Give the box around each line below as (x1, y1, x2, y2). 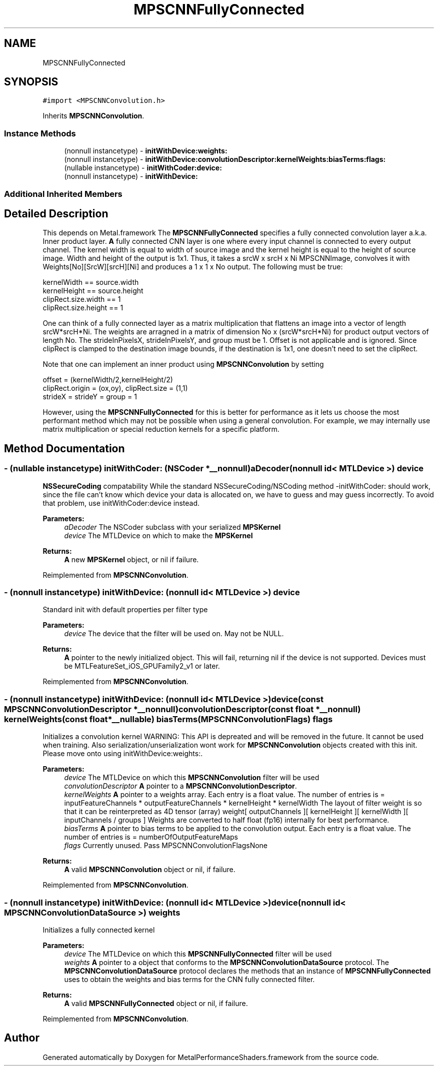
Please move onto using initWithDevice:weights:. (42, 749, 203, 758)
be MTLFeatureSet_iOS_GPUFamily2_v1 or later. (64, 662, 220, 671)
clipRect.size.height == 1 (42, 303, 123, 312)
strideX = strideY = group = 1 (42, 392, 137, 401)
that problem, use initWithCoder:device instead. (42, 498, 200, 507)
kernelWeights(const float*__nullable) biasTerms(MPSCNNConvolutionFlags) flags (4, 714, 333, 724)
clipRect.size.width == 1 (42, 295, 121, 304)
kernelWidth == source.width (42, 278, 139, 287)
